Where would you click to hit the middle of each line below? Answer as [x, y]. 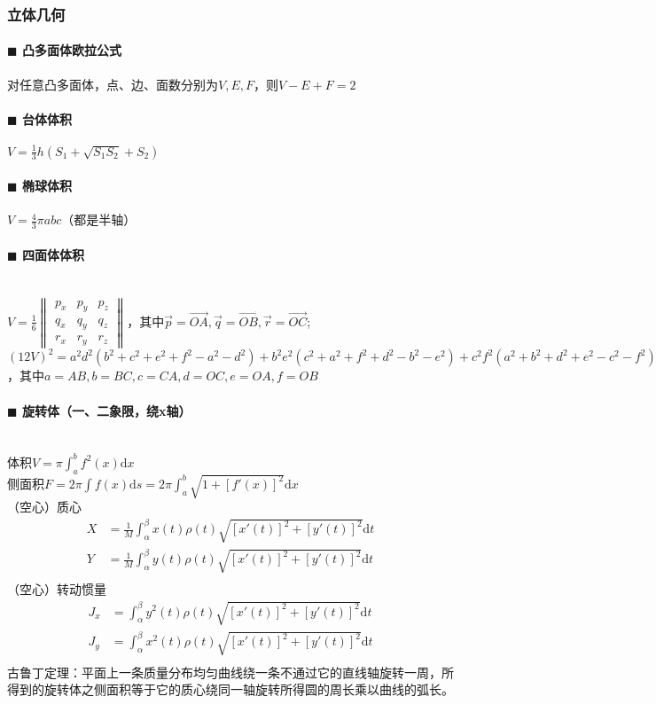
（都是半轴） [99, 219]
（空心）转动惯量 [57, 589]
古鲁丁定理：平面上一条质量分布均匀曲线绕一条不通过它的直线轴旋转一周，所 [230, 672]
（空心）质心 [44, 507]
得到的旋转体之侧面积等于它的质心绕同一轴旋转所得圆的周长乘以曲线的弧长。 [230, 689]
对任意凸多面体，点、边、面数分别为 [113, 84]
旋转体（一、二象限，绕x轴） [106, 410]
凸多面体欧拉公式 [71, 50]
